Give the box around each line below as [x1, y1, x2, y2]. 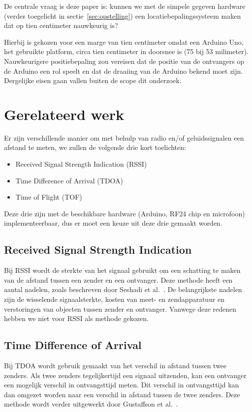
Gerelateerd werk [4, 104, 124, 124]
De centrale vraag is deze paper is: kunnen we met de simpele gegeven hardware [4, 1, 246, 11]
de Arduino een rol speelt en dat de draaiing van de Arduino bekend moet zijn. [4, 65, 243, 76]
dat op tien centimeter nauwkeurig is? [4, 20, 118, 30]
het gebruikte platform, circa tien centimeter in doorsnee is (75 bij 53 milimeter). [4, 46, 249, 57]
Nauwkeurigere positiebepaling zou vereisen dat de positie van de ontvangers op [4, 56, 245, 66]
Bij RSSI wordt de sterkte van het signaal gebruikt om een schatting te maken [4, 265, 241, 275]
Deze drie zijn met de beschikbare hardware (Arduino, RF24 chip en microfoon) [4, 208, 245, 218]
